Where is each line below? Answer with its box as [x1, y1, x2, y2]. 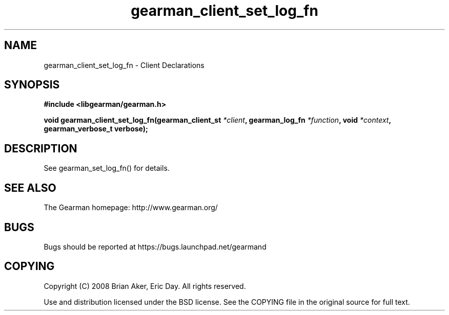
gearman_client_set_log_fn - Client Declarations [44, 60, 205, 70]
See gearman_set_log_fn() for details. [44, 164, 170, 173]
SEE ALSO [4, 181, 56, 194]
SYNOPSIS [4, 78, 60, 92]
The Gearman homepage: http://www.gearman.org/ [44, 203, 218, 212]
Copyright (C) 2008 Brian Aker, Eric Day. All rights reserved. [44, 281, 246, 290]
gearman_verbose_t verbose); [44, 124, 148, 133]
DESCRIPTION [4, 142, 77, 155]
